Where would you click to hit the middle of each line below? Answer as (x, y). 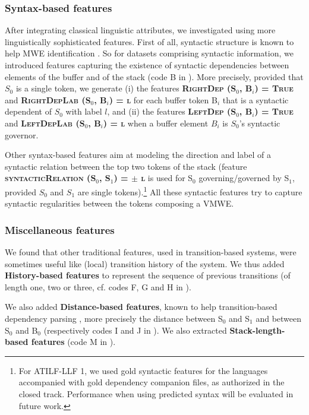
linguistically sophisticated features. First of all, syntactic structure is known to (149, 41)
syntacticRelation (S (51, 178)
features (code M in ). (73, 342)
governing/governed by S (244, 178)
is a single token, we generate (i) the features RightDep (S (126, 88)
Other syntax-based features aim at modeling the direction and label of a (138, 155)
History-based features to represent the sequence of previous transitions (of (148, 275)
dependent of (28, 111)
